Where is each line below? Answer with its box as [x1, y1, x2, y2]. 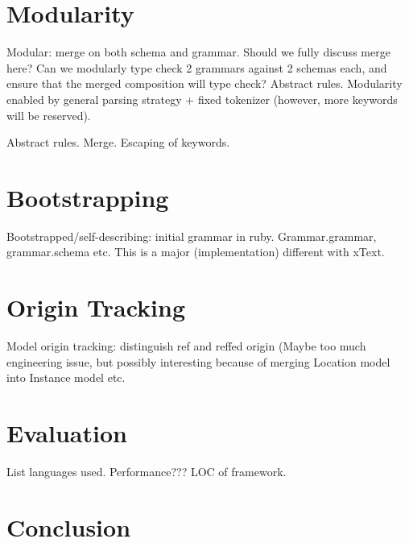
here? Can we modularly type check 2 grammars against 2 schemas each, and [6, 59, 387, 76]
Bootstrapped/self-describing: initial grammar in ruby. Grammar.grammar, [6, 227, 377, 244]
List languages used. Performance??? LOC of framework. [6, 463, 287, 480]
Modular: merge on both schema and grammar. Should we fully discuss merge [6, 44, 390, 60]
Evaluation [6, 417, 127, 450]
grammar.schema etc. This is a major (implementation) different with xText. [6, 243, 385, 260]
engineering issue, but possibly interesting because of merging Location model [6, 353, 390, 370]
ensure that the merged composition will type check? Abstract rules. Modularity [6, 75, 403, 92]
